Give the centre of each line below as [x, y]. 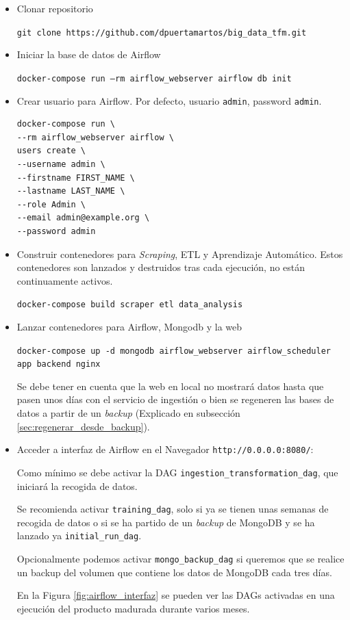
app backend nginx [59, 364]
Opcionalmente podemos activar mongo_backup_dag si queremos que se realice [180, 559]
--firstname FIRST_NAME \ [76, 178]
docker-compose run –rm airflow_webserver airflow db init [154, 78]
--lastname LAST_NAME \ [71, 191]
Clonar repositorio [55, 8]
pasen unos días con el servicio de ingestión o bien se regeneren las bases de [175, 399]
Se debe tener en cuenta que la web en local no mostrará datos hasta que [170, 386]
